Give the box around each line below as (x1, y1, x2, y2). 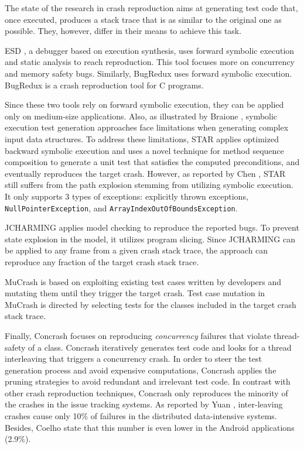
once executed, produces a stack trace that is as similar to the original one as (5, 13, 282, 25)
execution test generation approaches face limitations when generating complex (5, 121, 289, 133)
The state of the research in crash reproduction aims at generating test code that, (5, 2, 298, 13)
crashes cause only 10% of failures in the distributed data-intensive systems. (5, 410, 277, 422)
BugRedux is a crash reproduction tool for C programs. (5, 78, 204, 91)
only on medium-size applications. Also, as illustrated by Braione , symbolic (5, 109, 278, 122)
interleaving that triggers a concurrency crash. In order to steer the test (5, 352, 262, 365)
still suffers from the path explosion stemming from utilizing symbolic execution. (5, 179, 293, 191)
